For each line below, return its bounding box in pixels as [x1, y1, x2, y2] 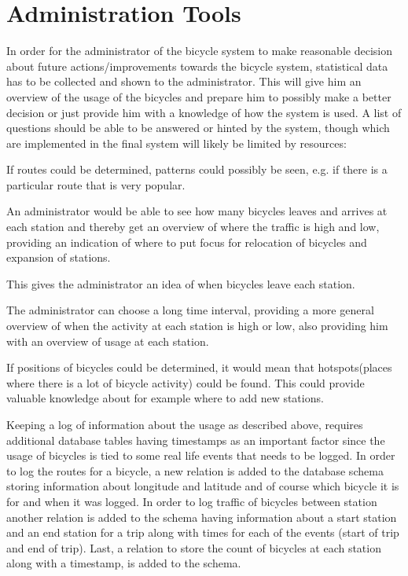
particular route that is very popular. [6, 176, 186, 193]
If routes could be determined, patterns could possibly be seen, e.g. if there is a [6, 161, 388, 178]
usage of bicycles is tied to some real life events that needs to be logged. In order [6, 447, 395, 464]
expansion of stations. [6, 249, 111, 266]
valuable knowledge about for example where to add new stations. [6, 390, 324, 406]
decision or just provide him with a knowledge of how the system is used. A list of [6, 104, 402, 120]
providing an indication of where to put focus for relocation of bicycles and [6, 233, 367, 250]
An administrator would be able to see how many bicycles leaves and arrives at [6, 203, 388, 219]
